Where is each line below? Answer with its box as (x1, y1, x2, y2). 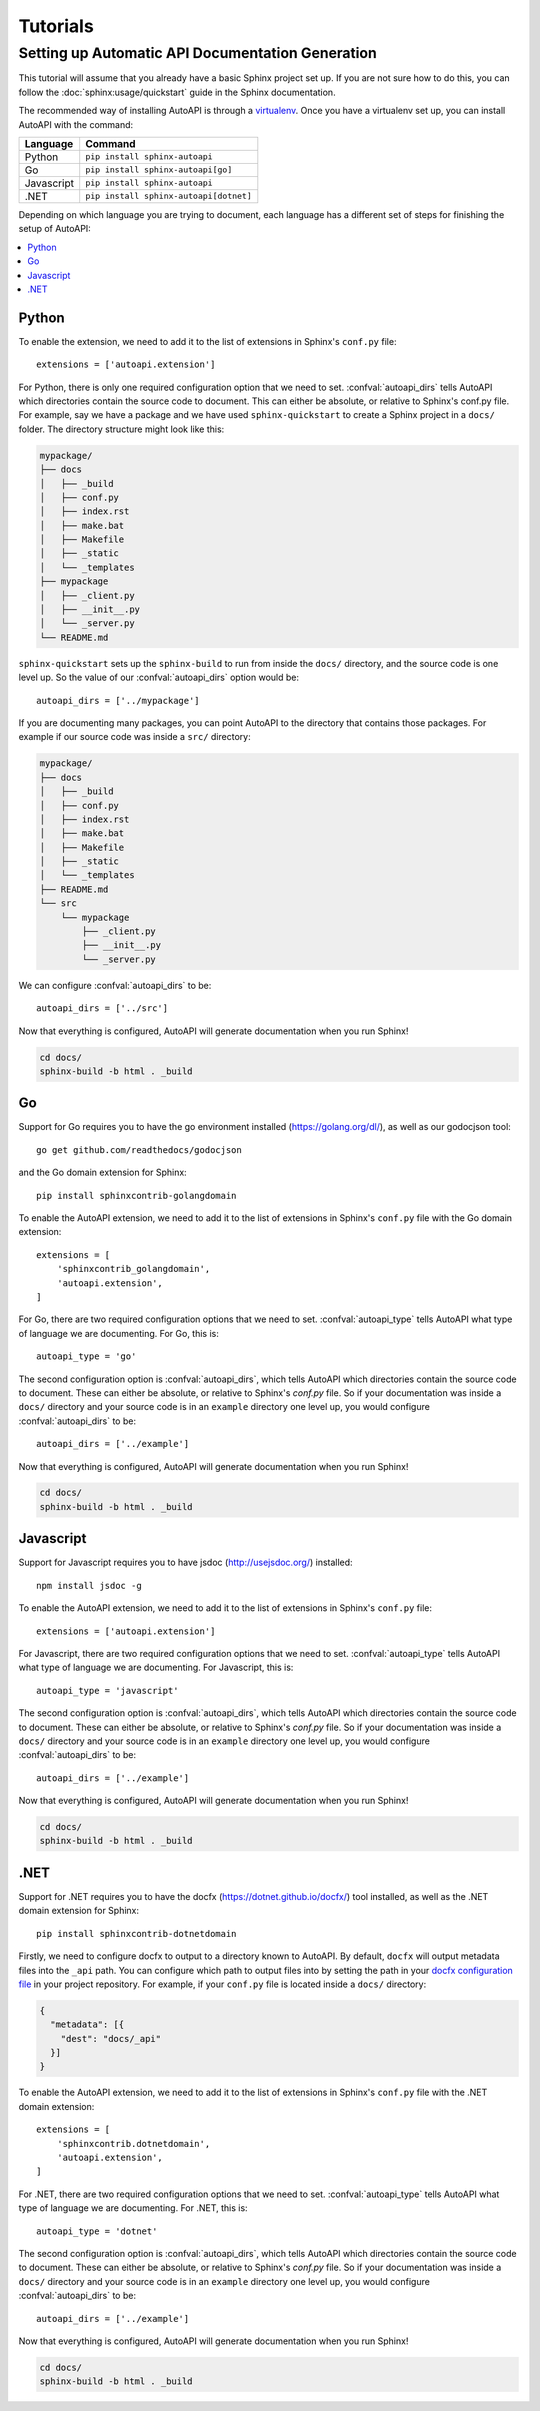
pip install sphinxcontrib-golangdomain (36, 1190, 237, 1201)
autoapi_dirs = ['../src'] (36, 1003, 169, 1014)
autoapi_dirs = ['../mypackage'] (36, 695, 200, 706)
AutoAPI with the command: (18, 118, 134, 130)
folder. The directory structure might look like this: (18, 423, 225, 435)
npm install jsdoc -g (36, 1580, 142, 1591)
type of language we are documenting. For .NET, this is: (18, 2202, 249, 2214)
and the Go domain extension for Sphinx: (18, 1166, 187, 1179)
